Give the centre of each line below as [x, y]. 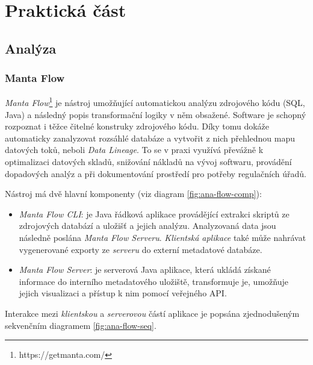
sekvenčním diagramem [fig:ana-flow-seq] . [81, 325]
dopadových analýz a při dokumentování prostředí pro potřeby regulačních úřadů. [156, 173]
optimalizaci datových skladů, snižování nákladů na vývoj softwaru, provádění [148, 161]
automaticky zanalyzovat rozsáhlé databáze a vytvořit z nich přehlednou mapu [150, 138]
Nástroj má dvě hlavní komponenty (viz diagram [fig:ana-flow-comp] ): [133, 194]
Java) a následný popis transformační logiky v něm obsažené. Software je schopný [156, 114]
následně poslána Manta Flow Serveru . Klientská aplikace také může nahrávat [163, 237]
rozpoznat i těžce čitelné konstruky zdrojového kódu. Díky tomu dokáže [137, 126]
